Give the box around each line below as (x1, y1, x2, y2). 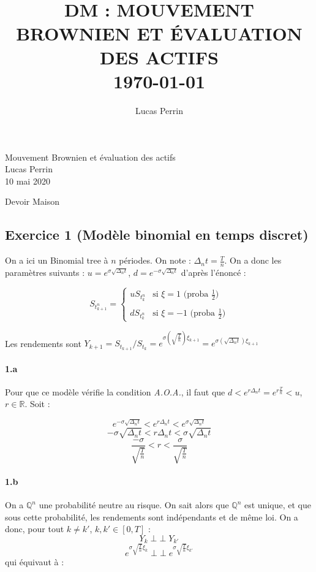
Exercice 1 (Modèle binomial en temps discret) (5, 225, 309, 244)
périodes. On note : (119, 254, 191, 267)
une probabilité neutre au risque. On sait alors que (39, 498, 229, 511)
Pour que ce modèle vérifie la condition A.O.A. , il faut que (5, 385, 225, 398)
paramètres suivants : (5, 266, 85, 279)
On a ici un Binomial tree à (5, 254, 108, 267)
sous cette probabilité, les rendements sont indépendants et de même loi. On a (5, 510, 298, 523)
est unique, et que (244, 498, 311, 511)
